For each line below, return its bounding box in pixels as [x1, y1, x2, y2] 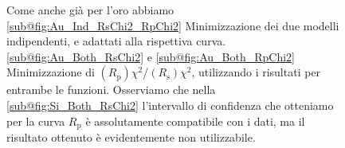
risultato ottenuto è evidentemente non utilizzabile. [6, 129, 256, 146]
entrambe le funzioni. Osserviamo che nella [6, 81, 216, 98]
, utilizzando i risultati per [191, 64, 321, 80]
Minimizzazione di [6, 64, 95, 80]
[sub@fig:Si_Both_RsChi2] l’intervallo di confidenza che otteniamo [6, 96, 334, 113]
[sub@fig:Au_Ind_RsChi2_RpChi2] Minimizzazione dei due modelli [6, 17, 339, 33]
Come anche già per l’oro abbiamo [6, 2, 174, 18]
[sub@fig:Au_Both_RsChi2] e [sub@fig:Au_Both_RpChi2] [6, 48, 295, 64]
